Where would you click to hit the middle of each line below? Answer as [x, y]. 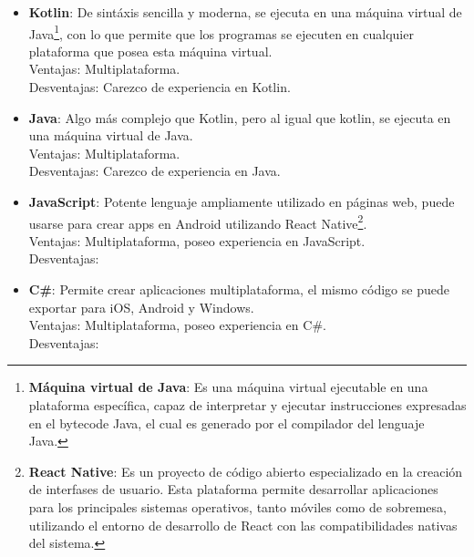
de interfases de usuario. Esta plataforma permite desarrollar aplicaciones [233, 489]
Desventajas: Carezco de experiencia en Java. [155, 171]
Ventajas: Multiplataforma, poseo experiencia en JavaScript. [197, 240]
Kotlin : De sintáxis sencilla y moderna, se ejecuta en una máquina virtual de [245, 12]
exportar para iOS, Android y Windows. [141, 307]
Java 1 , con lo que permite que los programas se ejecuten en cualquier [221, 32]
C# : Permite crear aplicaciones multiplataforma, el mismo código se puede [239, 289]
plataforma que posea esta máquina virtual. [150, 51]
